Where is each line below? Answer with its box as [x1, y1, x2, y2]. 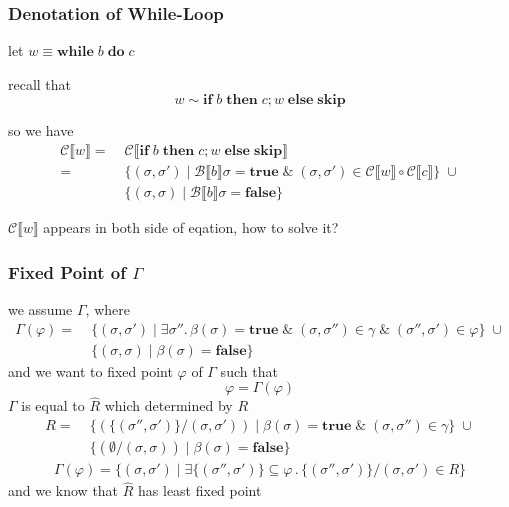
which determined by [104, 395, 233, 416]
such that [220, 360, 278, 381]
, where [85, 298, 130, 319]
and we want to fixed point [8, 360, 173, 381]
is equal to [21, 395, 85, 416]
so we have [8, 120, 74, 141]
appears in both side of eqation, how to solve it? [43, 217, 339, 238]
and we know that [8, 480, 119, 501]
